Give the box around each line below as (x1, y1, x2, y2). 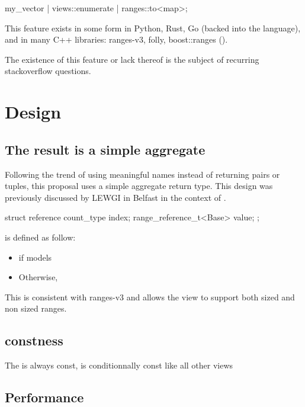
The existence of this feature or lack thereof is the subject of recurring (5, 53, 259, 65)
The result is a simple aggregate (5, 140, 206, 158)
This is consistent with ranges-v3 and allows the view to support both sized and (5, 290, 295, 303)
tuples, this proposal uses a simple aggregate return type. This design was (5, 180, 273, 192)
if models (18, 251, 52, 263)
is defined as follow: (5, 230, 76, 243)
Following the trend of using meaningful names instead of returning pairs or (5, 168, 280, 180)
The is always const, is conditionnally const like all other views (5, 359, 233, 371)
